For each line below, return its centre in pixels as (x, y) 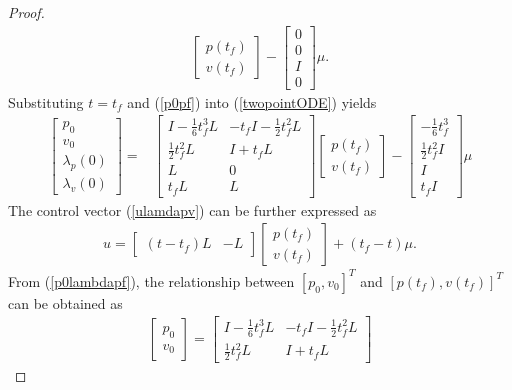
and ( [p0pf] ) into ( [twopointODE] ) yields (252, 101)
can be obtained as (65, 302)
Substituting (46, 101)
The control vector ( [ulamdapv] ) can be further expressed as (192, 209)
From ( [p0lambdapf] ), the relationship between (151, 280)
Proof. (26, 12)
